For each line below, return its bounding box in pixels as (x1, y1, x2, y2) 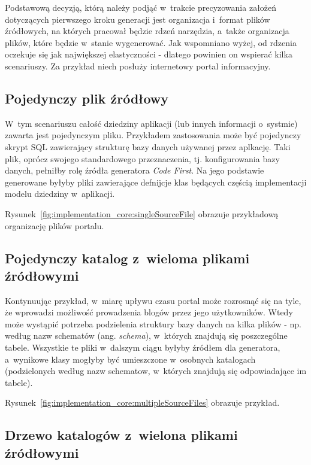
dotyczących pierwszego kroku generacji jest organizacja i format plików (5, 13, 270, 25)
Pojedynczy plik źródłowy (5, 89, 169, 107)
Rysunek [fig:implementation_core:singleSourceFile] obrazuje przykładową (5, 207, 279, 220)
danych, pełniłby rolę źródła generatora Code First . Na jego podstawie (5, 164, 264, 177)
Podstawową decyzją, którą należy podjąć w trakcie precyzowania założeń (5, 1, 277, 13)
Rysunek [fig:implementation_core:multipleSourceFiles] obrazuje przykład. (5, 396, 280, 409)
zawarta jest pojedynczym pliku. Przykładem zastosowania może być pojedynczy (5, 129, 301, 141)
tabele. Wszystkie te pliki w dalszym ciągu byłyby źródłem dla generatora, (5, 341, 280, 354)
